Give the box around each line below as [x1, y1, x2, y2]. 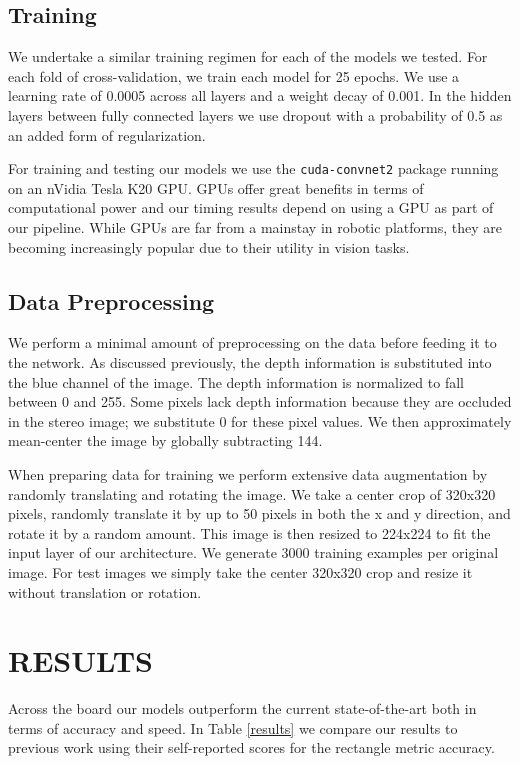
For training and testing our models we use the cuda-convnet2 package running [8, 158, 499, 179]
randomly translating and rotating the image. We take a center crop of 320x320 [8, 483, 496, 504]
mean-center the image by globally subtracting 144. [8, 430, 323, 451]
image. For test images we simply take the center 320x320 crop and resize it [8, 561, 473, 582]
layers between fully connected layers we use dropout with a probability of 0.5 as [8, 104, 503, 125]
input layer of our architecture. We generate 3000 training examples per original [8, 542, 499, 563]
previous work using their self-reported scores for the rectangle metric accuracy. [8, 737, 495, 758]
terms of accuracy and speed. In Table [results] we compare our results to [8, 717, 458, 738]
